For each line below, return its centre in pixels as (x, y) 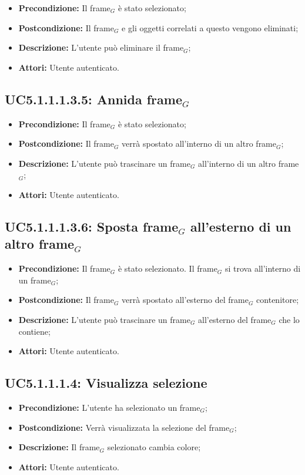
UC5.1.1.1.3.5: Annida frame (93, 99)
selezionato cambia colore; (154, 447)
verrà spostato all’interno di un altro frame (199, 144)
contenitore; (278, 300)
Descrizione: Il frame (59, 447)
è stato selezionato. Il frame (167, 268)
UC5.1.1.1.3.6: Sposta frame (92, 226)
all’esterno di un (241, 226)
